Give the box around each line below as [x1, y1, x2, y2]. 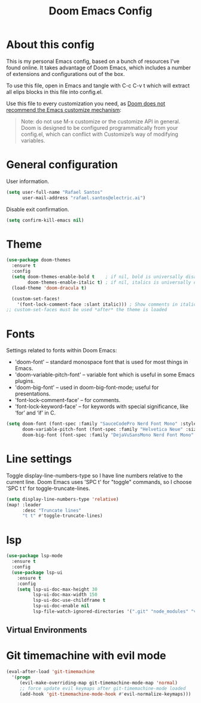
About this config [6, 38, 95, 51]
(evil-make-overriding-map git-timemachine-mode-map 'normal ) [19, 680, 178, 686]
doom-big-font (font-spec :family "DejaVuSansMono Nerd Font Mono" [22, 432, 194, 438]
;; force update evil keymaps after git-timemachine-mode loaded [19, 685, 186, 692]
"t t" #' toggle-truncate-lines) [22, 513, 103, 519]
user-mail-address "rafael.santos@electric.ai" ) [22, 194, 146, 201]
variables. [20, 136, 45, 144]
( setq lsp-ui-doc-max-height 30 [17, 586, 98, 592]
